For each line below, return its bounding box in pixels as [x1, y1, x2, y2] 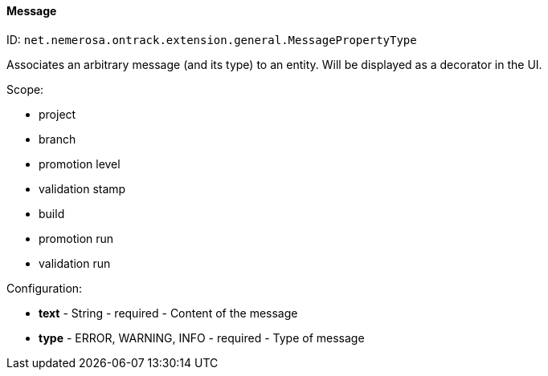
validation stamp [39, 181, 126, 196]
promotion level [39, 156, 121, 171]
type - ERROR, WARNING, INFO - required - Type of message [39, 330, 365, 345]
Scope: [6, 82, 44, 96]
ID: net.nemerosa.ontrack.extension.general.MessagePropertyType [6, 32, 417, 46]
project [39, 107, 76, 121]
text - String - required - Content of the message [39, 305, 298, 320]
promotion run [39, 231, 114, 245]
